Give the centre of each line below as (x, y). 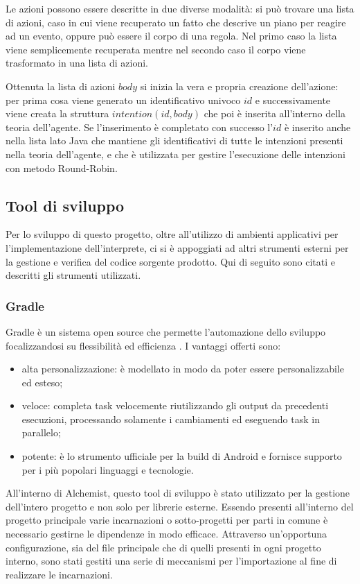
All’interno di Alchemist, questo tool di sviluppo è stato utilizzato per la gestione (178, 493)
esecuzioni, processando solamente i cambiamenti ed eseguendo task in (171, 419)
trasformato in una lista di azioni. (77, 63)
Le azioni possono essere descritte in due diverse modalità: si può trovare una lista (180, 8)
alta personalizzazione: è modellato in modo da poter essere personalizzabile (183, 369)
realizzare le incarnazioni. (59, 574)
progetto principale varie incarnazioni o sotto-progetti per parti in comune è (167, 520)
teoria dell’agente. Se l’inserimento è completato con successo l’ (139, 127)
